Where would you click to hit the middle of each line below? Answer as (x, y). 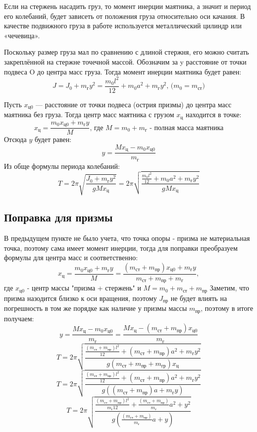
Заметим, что (229, 288)
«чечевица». (22, 35)
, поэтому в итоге (227, 308)
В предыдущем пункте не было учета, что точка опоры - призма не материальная (127, 238)
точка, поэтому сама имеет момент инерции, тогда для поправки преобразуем (121, 248)
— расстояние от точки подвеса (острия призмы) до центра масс (134, 104)
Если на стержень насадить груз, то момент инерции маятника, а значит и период (128, 6)
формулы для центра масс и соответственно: (71, 257)
